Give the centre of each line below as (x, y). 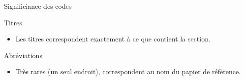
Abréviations (23, 55)
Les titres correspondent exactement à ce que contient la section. (113, 39)
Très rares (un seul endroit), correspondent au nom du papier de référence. (128, 71)
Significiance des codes (38, 6)
